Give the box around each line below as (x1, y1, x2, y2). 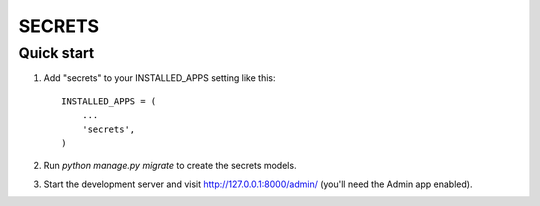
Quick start (18, 44, 95, 62)
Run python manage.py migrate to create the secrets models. (43, 160, 297, 172)
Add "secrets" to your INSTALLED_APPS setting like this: (43, 72, 276, 84)
